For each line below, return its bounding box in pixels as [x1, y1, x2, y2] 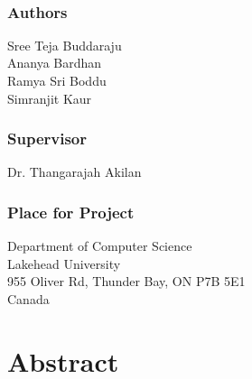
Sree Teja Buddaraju [7, 35, 122, 54]
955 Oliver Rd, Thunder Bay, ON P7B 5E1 [7, 272, 246, 291]
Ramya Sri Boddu [7, 71, 107, 89]
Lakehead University [7, 254, 121, 273]
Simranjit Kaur [7, 88, 92, 107]
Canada [7, 290, 50, 308]
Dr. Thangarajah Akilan [7, 162, 142, 181]
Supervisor [7, 127, 87, 150]
